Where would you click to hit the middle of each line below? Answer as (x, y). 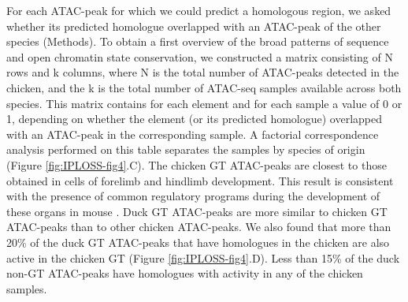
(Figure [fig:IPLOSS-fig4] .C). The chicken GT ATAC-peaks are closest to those (197, 164)
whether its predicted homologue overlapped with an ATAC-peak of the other (194, 26)
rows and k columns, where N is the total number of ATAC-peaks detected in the (203, 72)
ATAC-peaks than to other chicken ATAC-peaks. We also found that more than (199, 227)
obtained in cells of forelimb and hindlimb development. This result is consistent (200, 180)
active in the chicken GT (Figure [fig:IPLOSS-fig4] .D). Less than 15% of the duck (203, 257)
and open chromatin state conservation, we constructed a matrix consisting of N (200, 56)
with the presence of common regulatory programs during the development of (193, 196)
